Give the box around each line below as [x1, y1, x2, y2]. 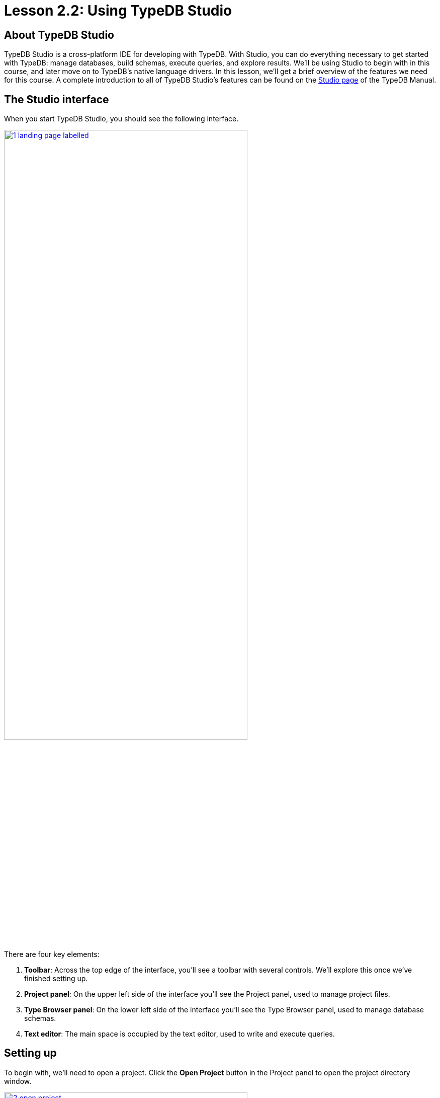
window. [4, 1076, 32, 1085]
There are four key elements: [4, 950, 100, 959]
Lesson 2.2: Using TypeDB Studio [4, 2, 232, 19]
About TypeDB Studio [4, 28, 114, 41]
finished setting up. [24, 974, 88, 983]
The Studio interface [4, 93, 109, 106]
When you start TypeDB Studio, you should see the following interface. [4, 114, 239, 123]
